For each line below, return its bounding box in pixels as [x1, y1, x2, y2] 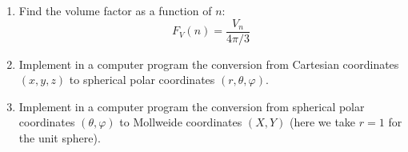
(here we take [290, 114, 356, 130]
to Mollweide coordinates [119, 114, 242, 130]
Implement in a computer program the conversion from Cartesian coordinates [18, 55, 399, 72]
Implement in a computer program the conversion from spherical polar [18, 98, 365, 114]
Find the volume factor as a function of [18, 2, 212, 18]
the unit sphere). [18, 130, 101, 146]
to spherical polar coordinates [69, 71, 215, 88]
